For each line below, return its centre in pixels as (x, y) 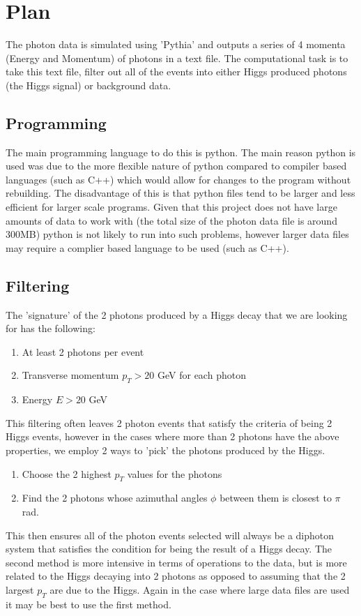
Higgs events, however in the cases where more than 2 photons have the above (172, 436)
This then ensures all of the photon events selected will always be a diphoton (170, 535)
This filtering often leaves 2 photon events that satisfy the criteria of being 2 (169, 422)
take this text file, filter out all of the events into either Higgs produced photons (176, 72)
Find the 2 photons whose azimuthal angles (115, 498)
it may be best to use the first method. (89, 604)
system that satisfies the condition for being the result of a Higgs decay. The (169, 549)
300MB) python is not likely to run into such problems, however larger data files (177, 234)
